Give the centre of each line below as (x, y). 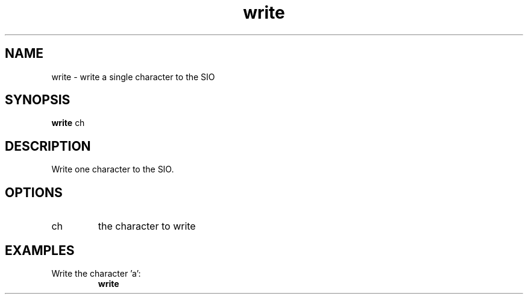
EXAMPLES (40, 250)
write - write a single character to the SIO (133, 77)
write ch (68, 123)
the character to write (147, 226)
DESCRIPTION (48, 146)
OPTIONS (34, 192)
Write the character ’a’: (96, 273)
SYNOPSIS (38, 100)
